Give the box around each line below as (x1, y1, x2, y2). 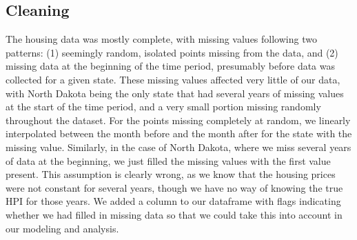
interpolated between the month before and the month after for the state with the (6, 126, 352, 141)
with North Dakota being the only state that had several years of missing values (6, 86, 344, 100)
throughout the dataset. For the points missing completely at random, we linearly (6, 112, 351, 127)
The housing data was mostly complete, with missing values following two (6, 32, 317, 46)
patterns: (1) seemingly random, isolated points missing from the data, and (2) (6, 45, 338, 59)
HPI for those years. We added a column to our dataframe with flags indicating (6, 194, 341, 208)
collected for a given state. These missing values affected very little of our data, (6, 72, 340, 86)
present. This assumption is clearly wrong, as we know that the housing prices (6, 167, 336, 181)
